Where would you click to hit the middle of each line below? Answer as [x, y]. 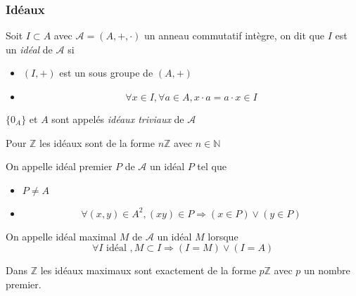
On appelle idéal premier [59, 166]
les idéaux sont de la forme [97, 142]
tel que [212, 166]
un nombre [327, 270]
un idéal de [29, 49]
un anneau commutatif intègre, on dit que [235, 36]
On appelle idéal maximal [61, 236]
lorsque [223, 236]
